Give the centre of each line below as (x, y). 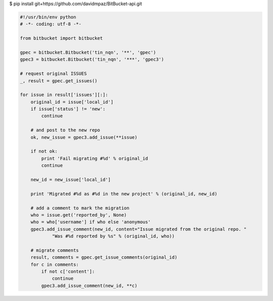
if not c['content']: (68, 272)
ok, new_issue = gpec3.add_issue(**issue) (84, 137)
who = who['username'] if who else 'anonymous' (91, 222)
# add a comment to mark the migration (80, 208)
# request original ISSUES (53, 74)
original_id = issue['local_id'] (72, 102)
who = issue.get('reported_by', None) (79, 215)
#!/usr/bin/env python (48, 17)
